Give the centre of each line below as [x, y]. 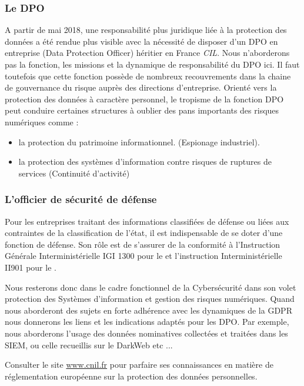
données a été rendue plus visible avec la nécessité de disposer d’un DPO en [141, 41]
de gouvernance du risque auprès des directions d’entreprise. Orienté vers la [141, 87]
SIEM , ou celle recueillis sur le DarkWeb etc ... [89, 345]
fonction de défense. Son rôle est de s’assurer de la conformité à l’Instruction [143, 244]
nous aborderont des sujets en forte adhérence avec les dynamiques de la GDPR [148, 310]
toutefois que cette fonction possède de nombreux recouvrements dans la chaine [148, 76]
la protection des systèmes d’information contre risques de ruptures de [145, 162]
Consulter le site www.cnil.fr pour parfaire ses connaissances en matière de [139, 365]
